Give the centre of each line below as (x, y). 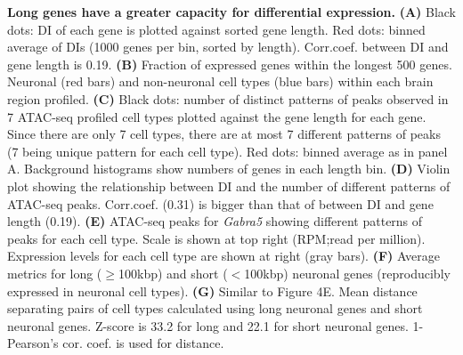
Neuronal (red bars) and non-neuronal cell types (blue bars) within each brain (220, 81)
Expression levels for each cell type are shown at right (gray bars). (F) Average (223, 256)
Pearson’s (33, 343)
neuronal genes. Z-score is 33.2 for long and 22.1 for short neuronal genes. (208, 325)
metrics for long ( (55, 273)
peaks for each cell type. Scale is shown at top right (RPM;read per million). (216, 238)
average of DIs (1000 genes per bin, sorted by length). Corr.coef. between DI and (228, 47)
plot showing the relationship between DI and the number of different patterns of (229, 186)
